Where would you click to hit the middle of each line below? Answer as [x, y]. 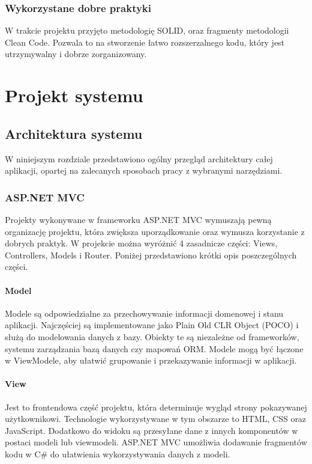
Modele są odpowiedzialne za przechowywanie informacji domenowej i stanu [144, 313]
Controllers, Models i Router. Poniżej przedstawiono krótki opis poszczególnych [151, 255]
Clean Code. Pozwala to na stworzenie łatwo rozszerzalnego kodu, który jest [145, 42]
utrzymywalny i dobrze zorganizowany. [76, 54]
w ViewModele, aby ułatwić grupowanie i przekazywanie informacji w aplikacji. [151, 360]
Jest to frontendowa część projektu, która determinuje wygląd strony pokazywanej [156, 407]
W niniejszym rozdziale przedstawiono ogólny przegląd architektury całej [139, 158]
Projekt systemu [74, 95]
